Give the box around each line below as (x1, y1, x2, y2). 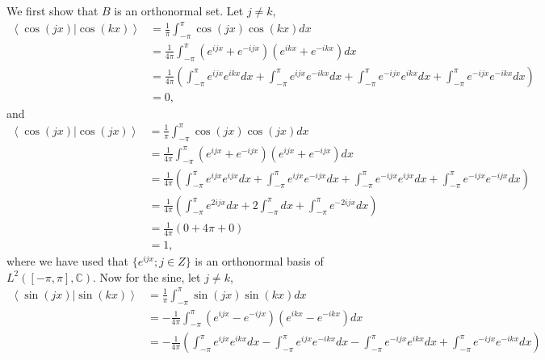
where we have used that (6, 253, 128, 270)
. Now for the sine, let (93, 268, 201, 285)
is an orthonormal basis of (195, 253, 324, 270)
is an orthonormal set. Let (114, 2, 244, 19)
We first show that (6, 2, 99, 19)
